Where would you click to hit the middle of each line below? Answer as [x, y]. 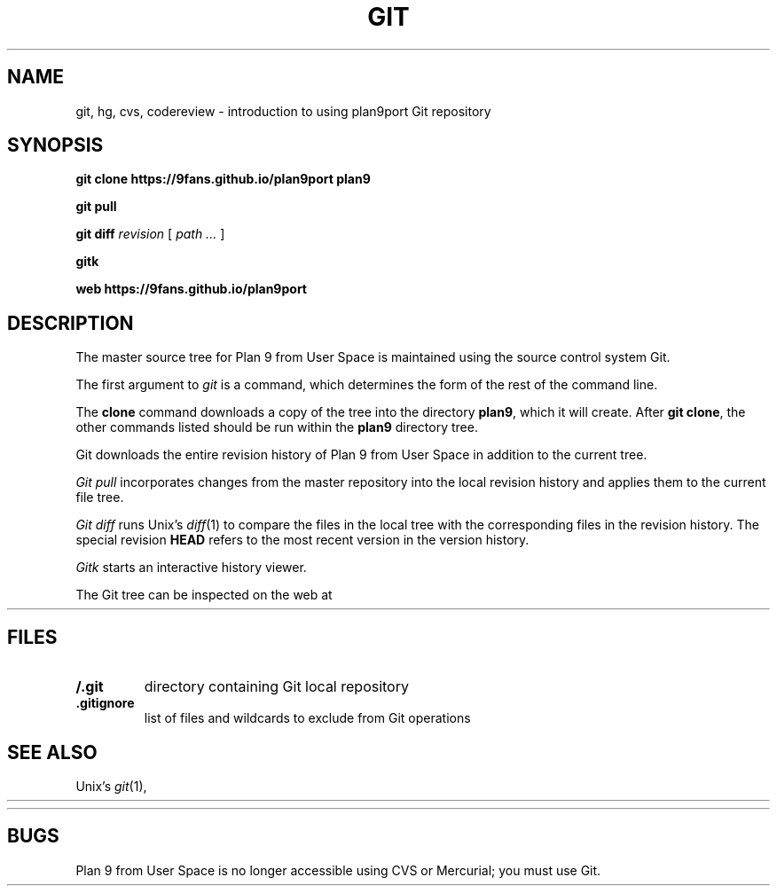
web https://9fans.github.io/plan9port [191, 289]
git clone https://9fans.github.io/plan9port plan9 [223, 179]
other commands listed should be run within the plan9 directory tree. [277, 427]
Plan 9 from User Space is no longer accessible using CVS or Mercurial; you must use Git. [338, 870]
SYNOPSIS [55, 145]
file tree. [100, 497]
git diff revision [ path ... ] [150, 234]
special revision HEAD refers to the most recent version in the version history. [302, 540]
